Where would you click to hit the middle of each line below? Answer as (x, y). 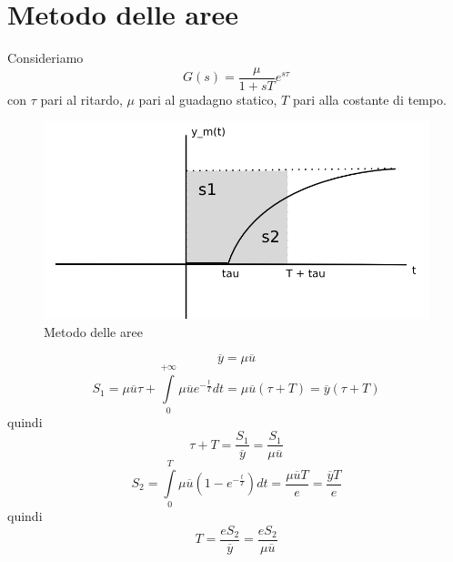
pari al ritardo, (81, 99)
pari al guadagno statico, (208, 99)
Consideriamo (45, 58)
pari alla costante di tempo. (369, 99)
